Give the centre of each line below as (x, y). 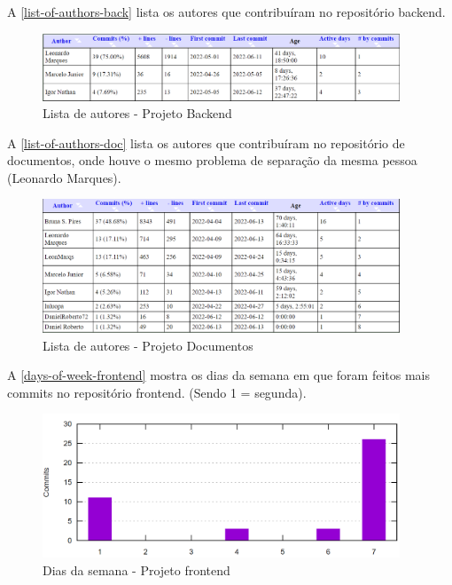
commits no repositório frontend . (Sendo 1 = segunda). (157, 392)
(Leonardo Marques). (64, 177)
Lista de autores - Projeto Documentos (148, 345)
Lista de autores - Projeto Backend (137, 113)
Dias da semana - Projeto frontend (136, 569)
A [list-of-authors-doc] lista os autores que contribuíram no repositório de (206, 142)
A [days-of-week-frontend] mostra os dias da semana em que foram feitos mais (218, 375)
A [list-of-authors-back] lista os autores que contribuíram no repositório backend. (226, 12)
